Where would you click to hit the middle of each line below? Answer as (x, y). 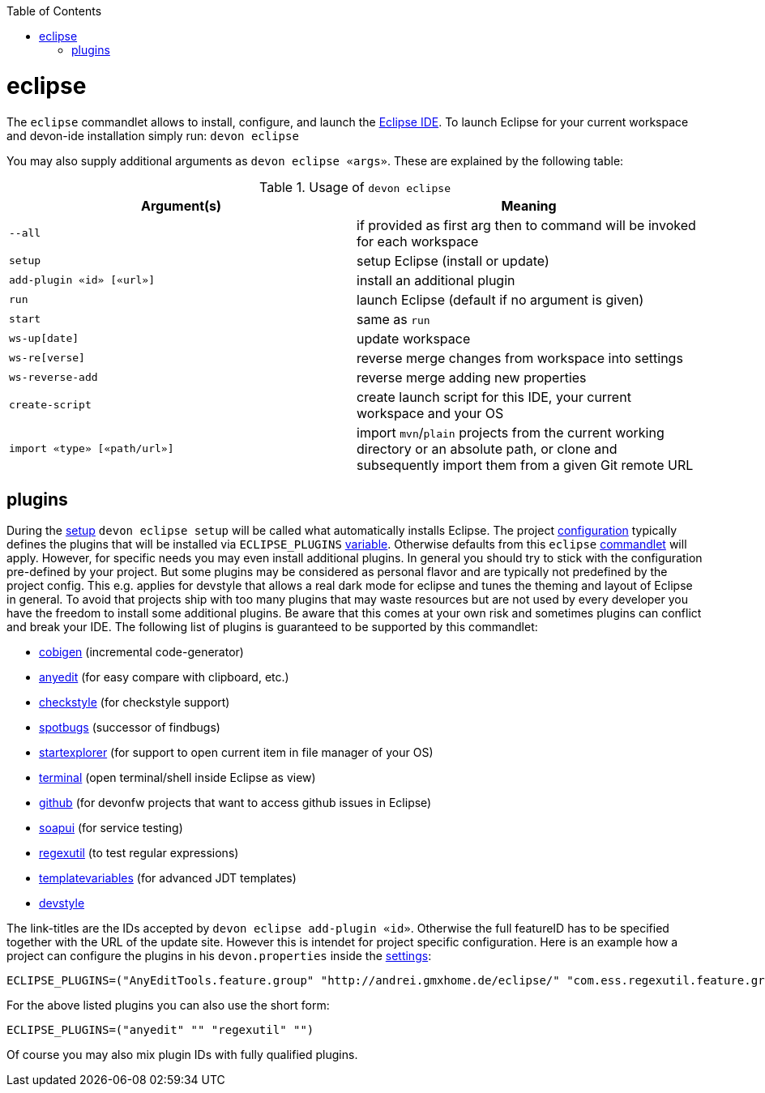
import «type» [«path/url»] (92, 448)
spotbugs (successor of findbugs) (130, 728)
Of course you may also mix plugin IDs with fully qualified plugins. (182, 1055)
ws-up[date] (44, 338)
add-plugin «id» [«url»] (82, 280)
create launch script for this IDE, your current (494, 397)
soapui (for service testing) (111, 828)
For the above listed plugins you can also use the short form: (168, 1005)
